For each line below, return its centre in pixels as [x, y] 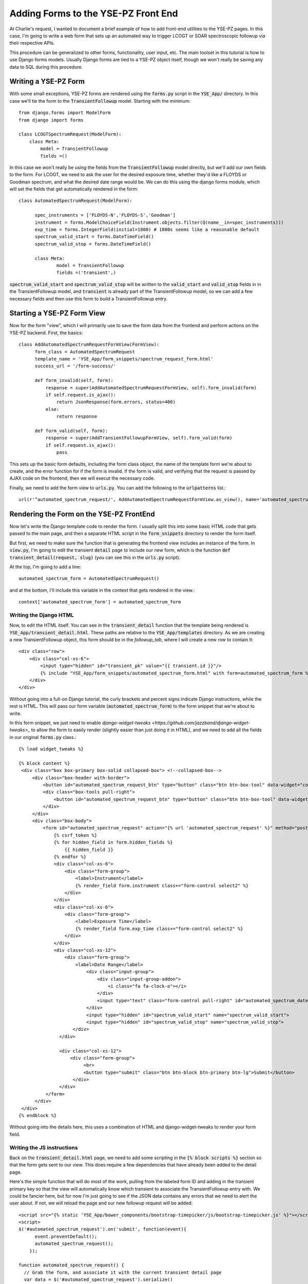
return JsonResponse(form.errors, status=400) [116, 402]
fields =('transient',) [86, 273]
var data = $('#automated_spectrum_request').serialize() [98, 1280]
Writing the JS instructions [44, 1147]
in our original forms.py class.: [43, 737]
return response [77, 417]
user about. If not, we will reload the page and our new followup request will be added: [101, 1203]
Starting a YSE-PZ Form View [57, 313]
